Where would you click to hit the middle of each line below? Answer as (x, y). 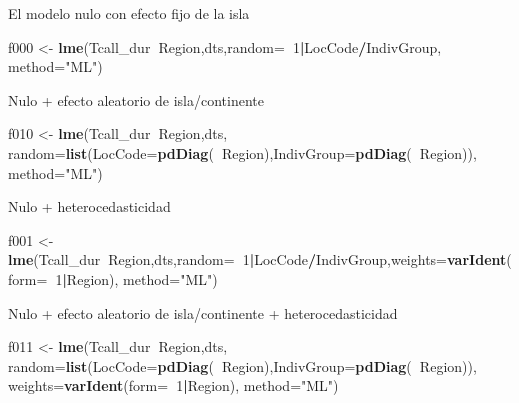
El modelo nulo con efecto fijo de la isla (129, 13)
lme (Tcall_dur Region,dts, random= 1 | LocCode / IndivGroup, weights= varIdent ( (260, 259)
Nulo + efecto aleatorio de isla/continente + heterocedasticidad (203, 312)
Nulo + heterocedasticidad (89, 206)
